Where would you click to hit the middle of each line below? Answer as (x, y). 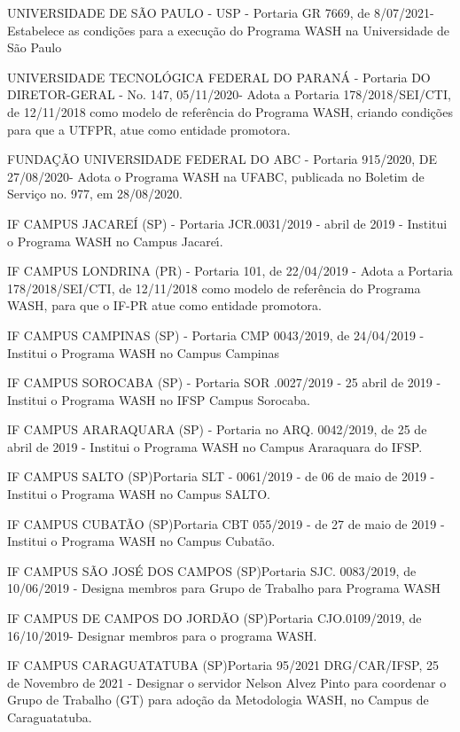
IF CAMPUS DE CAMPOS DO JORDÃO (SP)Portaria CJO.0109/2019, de (214, 618)
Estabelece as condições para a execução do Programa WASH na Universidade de (228, 30)
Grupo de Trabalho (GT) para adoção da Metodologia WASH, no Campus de (218, 700)
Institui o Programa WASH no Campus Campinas (143, 352)
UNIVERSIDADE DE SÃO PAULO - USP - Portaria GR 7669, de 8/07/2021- (221, 12)
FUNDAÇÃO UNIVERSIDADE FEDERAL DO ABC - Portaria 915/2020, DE (222, 159)
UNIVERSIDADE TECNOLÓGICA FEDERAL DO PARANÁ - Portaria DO (219, 77)
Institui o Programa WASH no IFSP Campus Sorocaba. (159, 399)
